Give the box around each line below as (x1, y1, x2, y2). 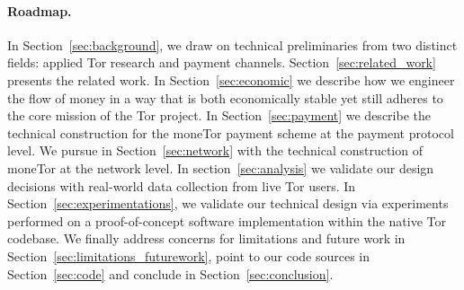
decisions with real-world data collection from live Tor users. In (7, 176, 356, 195)
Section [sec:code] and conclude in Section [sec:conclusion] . (7, 264, 334, 283)
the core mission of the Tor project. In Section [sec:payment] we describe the (7, 106, 431, 125)
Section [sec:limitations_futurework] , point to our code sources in (7, 246, 370, 265)
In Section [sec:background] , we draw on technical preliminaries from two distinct (7, 35, 458, 54)
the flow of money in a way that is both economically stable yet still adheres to (7, 88, 443, 107)
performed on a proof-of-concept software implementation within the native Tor (7, 211, 446, 230)
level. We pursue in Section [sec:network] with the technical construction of (7, 141, 423, 160)
